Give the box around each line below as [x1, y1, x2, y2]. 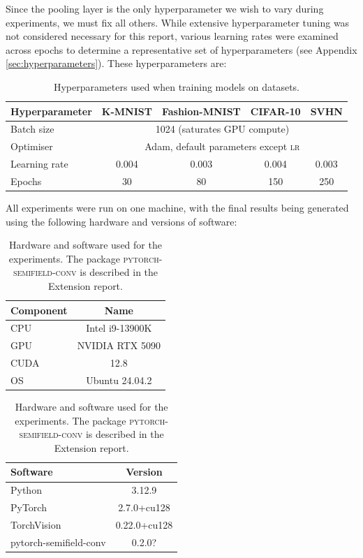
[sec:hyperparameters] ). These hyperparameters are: [6, 56, 227, 71]
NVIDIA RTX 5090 [77, 338, 161, 353]
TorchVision [10, 517, 61, 531]
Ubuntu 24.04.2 [86, 372, 152, 387]
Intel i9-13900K [86, 321, 152, 335]
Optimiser [10, 139, 53, 154]
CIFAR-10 [250, 103, 301, 118]
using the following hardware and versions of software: [6, 214, 237, 228]
